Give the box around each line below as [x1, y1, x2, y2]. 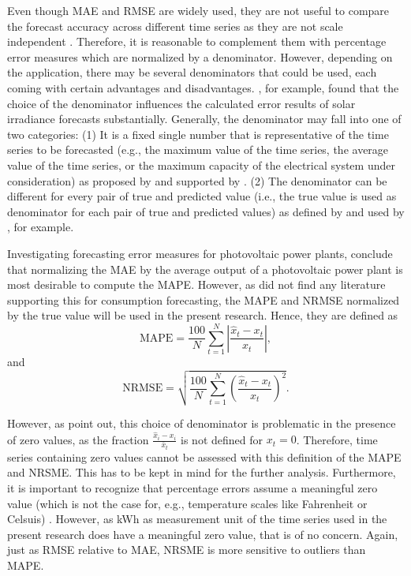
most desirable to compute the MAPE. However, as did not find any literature [7, 276, 386, 293]
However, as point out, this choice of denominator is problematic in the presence [7, 415, 396, 432]
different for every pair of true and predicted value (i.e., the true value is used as [7, 188, 397, 204]
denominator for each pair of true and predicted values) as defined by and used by [7, 203, 405, 219]
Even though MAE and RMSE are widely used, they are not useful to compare [7, 2, 390, 18]
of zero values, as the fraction [7, 431, 149, 447]
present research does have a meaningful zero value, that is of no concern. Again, [7, 526, 398, 542]
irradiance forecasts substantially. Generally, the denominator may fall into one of [7, 110, 402, 127]
